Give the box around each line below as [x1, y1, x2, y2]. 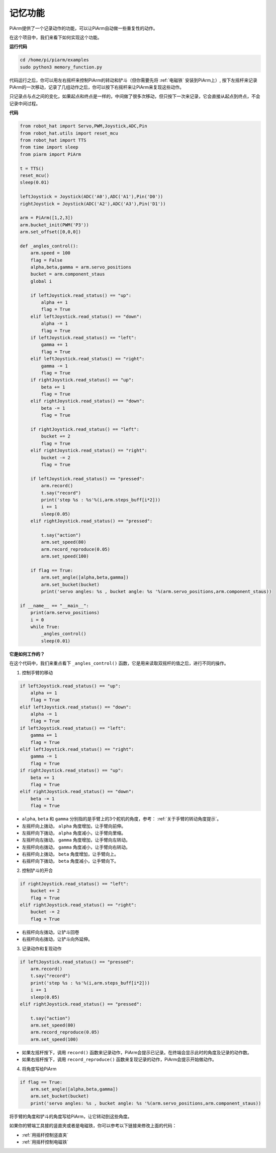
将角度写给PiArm [22, 1066, 57, 1072]
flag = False [30, 257, 63, 263]
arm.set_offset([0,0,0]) [20, 229, 81, 235]
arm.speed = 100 [30, 250, 70, 256]
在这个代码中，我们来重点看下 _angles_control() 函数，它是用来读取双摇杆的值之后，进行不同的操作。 [9, 660, 229, 666]
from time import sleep [20, 144, 79, 150]
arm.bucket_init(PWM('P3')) [20, 222, 89, 228]
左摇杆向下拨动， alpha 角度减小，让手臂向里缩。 [22, 829, 126, 836]
